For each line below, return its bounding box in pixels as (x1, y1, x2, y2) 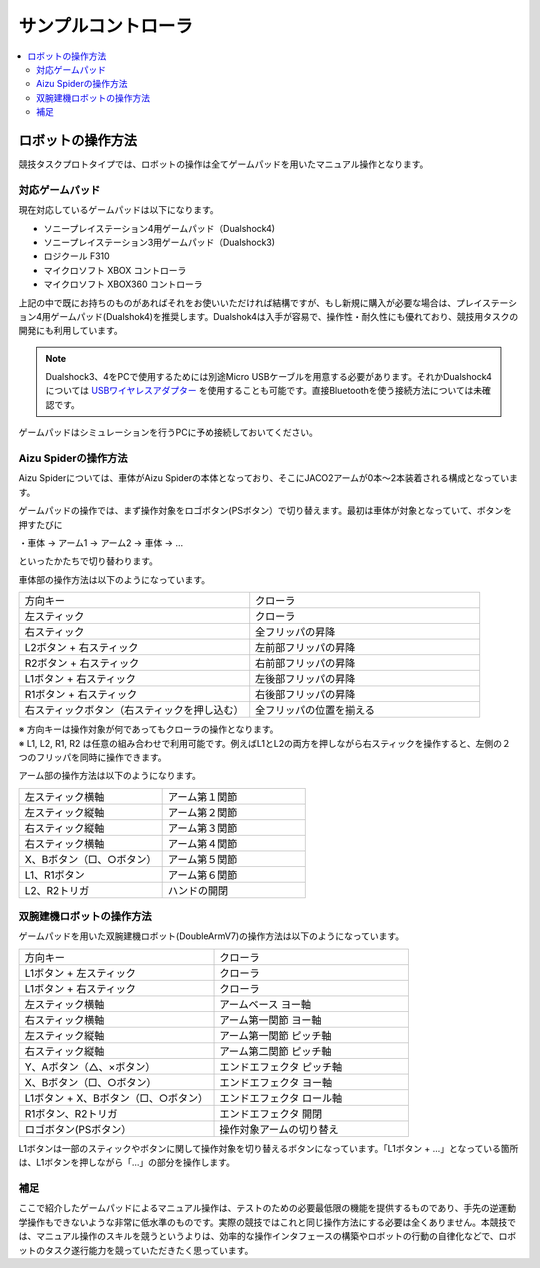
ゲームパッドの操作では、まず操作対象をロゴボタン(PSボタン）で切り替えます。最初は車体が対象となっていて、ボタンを (18, 505, 512, 517)
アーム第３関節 (167, 821, 238, 835)
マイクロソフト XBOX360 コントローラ (43, 278, 203, 290)
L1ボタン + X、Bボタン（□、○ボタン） (24, 1091, 209, 1105)
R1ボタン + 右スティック (24, 688, 138, 702)
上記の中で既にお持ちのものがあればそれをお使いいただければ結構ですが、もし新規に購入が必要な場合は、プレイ (18, 296, 483, 309)
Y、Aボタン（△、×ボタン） (24, 1060, 156, 1074)
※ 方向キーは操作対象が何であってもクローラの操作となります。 (18, 723, 279, 735)
